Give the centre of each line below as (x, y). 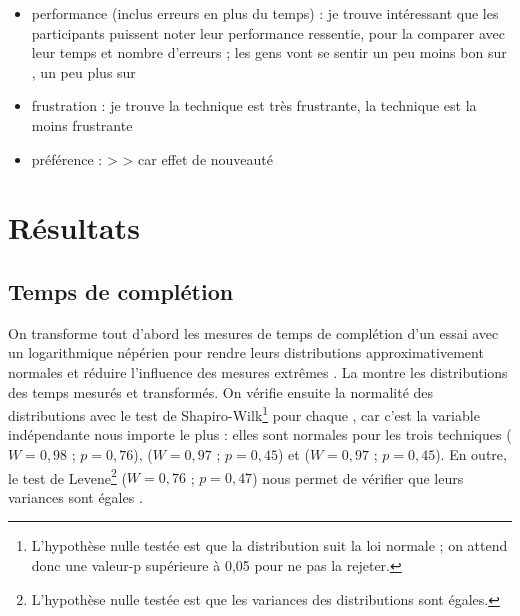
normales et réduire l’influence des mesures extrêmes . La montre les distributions (258, 371)
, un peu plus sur (83, 71)
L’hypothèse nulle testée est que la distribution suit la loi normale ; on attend (269, 545)
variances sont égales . (75, 496)
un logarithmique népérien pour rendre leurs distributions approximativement (246, 352)
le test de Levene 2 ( (67, 476)
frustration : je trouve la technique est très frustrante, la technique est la (254, 105)
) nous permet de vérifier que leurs (358, 477)
